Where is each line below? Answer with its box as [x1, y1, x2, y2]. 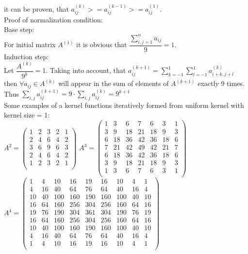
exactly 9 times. [198, 78, 245, 88]
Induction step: [4, 51, 49, 61]
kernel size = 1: [4, 109, 50, 119]
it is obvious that [76, 39, 127, 50]
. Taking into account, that [46, 65, 126, 75]
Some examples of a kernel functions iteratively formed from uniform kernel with [4, 100, 244, 110]
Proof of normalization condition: [4, 15, 103, 25]
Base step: [4, 24, 34, 34]
